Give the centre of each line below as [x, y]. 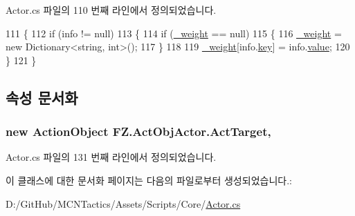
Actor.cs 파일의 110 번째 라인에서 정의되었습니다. [111, 10]
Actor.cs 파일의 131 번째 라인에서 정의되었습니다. [111, 157]
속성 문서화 [42, 97]
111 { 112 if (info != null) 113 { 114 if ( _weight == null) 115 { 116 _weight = [174, 33]
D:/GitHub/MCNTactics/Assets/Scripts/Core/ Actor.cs [123, 203]
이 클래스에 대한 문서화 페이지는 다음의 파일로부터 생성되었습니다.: [149, 180]
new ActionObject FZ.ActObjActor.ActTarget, [138, 131]
